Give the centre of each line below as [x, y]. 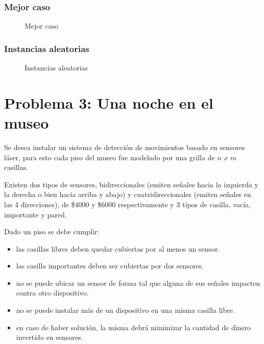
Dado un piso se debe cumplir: [52, 231]
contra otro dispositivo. [52, 293]
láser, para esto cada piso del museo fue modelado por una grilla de [110, 157]
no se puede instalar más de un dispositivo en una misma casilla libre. [125, 310]
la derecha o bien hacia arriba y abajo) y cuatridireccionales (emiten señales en [128, 194]
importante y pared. [35, 214]
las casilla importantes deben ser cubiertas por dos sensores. [110, 266]
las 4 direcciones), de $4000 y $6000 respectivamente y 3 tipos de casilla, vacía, [127, 204]
